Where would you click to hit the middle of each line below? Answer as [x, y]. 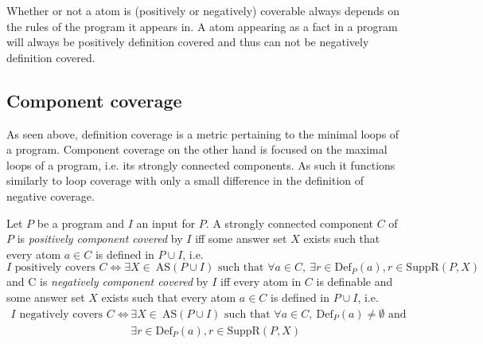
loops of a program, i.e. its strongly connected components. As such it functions [201, 164]
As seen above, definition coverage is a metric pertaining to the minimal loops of [203, 133]
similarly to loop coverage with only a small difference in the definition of [185, 180]
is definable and [354, 281]
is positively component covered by [100, 238]
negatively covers [61, 314]
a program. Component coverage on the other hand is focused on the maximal [197, 149]
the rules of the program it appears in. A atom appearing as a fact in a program [202, 26]
